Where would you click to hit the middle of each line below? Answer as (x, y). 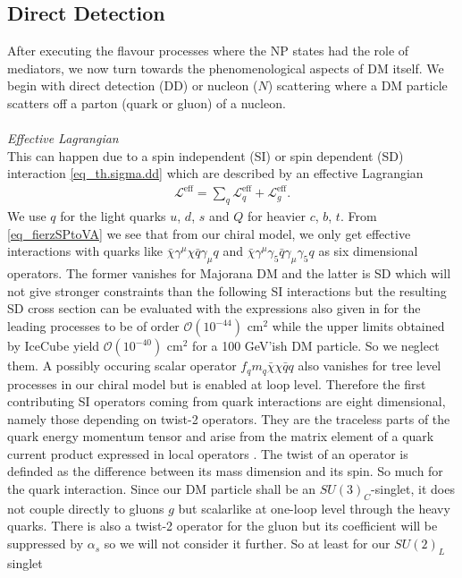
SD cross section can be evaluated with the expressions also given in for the (214, 308)
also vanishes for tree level (370, 365)
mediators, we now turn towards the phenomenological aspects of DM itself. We (226, 68)
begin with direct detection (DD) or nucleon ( (133, 85)
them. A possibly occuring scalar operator (122, 365)
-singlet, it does (413, 489)
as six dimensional (368, 251)
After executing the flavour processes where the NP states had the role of (208, 51)
